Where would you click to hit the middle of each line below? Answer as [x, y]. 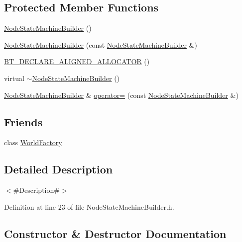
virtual [14, 78]
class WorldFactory [33, 142]
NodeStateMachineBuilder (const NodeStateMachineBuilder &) [101, 44]
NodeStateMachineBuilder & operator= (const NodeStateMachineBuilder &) [121, 95]
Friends [23, 121]
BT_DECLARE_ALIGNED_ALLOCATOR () [77, 61]
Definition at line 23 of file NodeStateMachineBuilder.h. [89, 206]
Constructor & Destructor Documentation [115, 233]
